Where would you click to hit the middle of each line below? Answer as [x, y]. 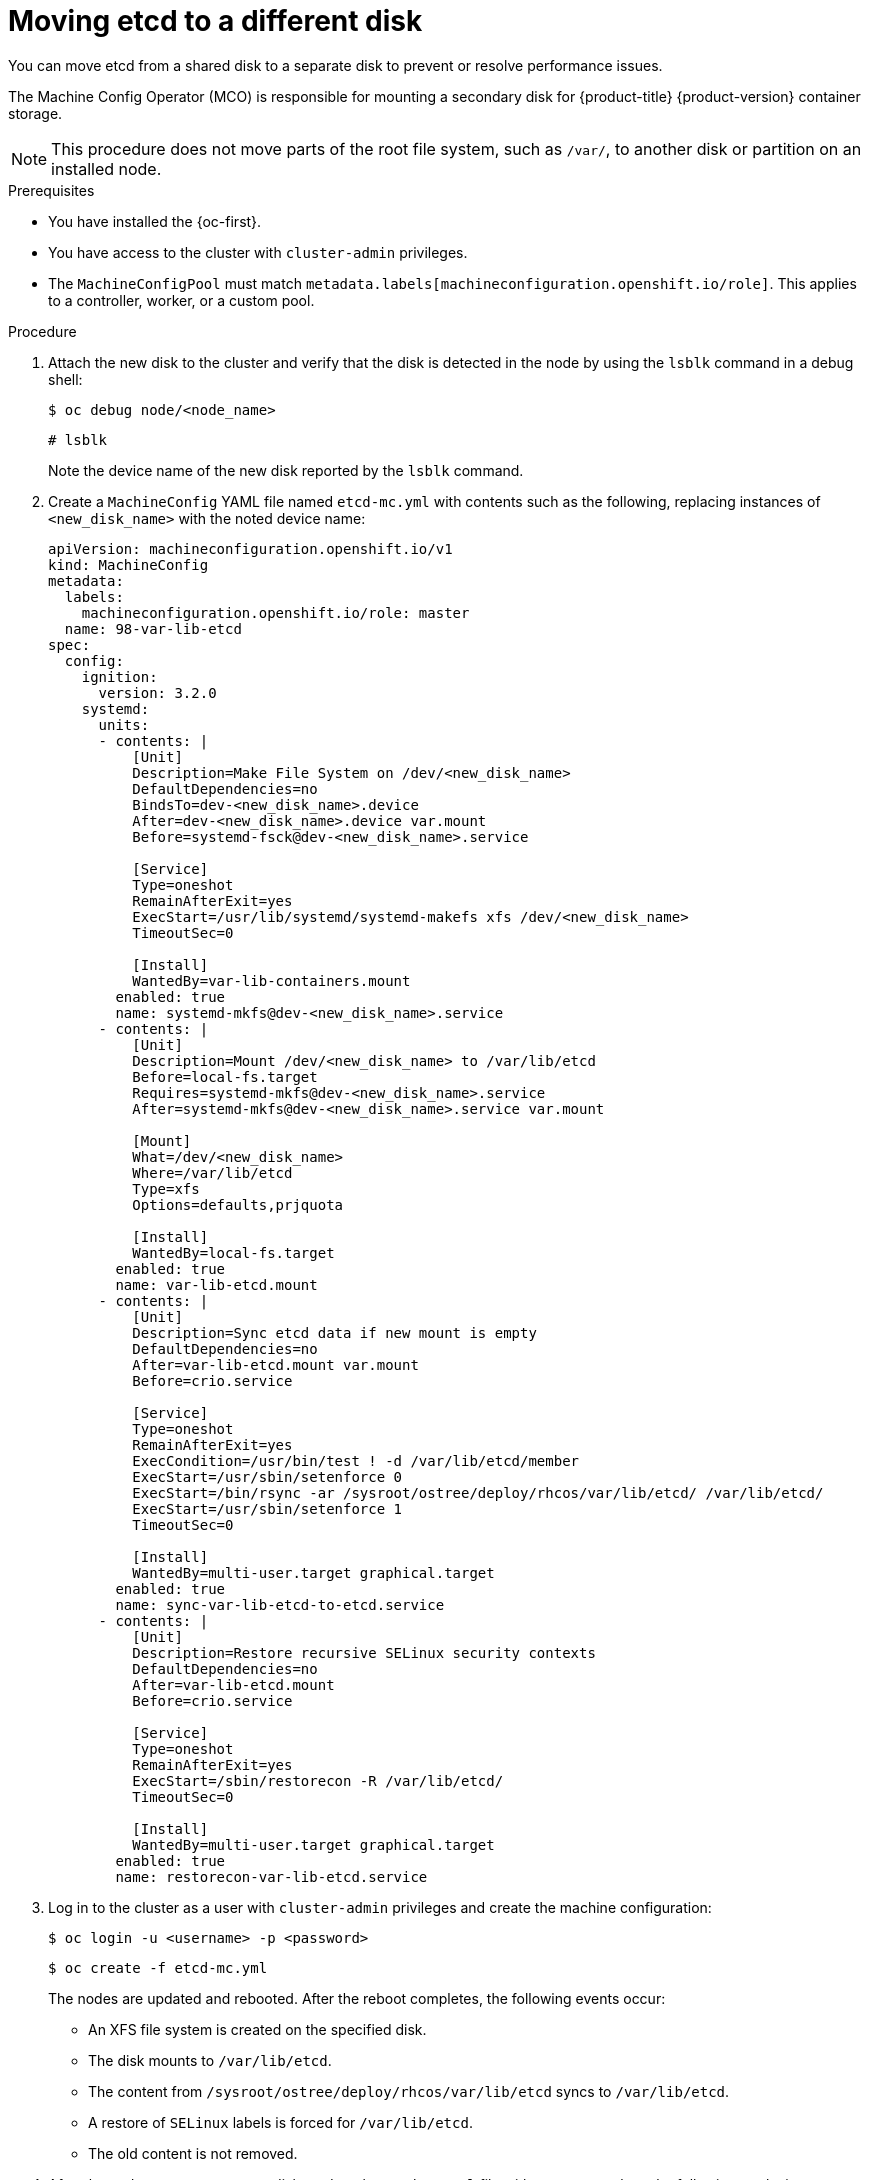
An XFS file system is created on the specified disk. [257, 2029]
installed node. [106, 168]
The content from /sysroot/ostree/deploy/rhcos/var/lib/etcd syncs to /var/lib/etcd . [409, 2091]
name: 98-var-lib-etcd [153, 628]
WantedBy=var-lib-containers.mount [271, 980]
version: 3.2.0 [157, 692]
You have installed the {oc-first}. [155, 221]
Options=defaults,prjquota [238, 1204]
